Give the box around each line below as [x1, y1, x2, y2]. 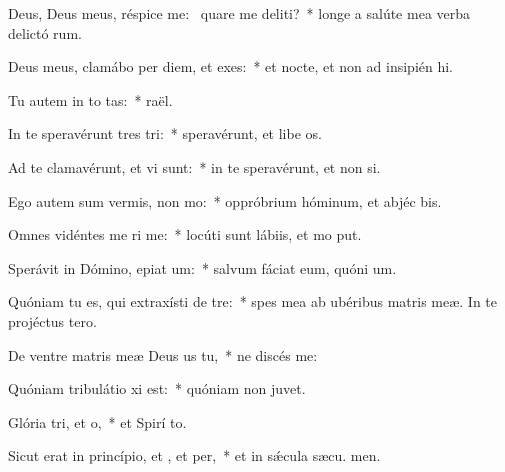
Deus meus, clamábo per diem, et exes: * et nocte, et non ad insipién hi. [8, 56, 454, 77]
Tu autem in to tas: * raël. [8, 89, 173, 110]
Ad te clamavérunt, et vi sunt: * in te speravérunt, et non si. [8, 156, 381, 177]
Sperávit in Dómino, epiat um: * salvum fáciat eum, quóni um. [8, 257, 397, 278]
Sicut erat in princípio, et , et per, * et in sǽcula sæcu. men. [8, 445, 381, 466]
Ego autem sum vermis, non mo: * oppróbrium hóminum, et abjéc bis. [8, 190, 442, 211]
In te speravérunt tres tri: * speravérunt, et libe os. [8, 123, 322, 144]
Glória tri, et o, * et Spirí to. [8, 411, 187, 432]
